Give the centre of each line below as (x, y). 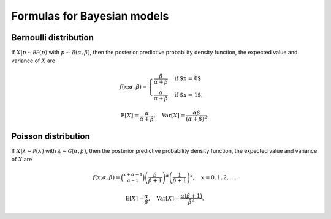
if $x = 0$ (188, 79)
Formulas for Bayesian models (90, 16)
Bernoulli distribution (53, 38)
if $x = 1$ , (189, 95)
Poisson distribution (51, 136)
